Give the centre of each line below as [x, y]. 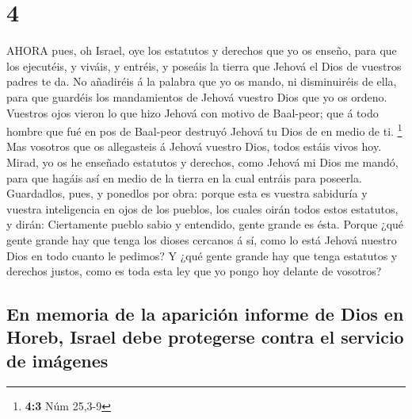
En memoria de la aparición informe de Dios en [205, 314]
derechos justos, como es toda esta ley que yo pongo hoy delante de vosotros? [194, 271]
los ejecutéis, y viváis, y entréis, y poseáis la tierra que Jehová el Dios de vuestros [204, 65]
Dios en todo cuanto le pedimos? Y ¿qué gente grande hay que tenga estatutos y [202, 255]
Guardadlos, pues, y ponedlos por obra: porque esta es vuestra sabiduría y [187, 193]
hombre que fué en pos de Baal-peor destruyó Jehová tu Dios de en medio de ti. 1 [204, 130]
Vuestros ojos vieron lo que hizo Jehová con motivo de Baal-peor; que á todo [193, 112]
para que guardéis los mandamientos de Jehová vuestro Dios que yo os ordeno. [197, 96]
